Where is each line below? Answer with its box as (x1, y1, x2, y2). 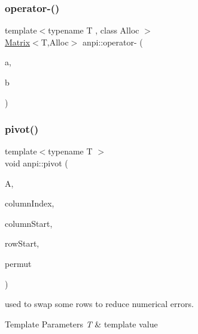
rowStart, (5, 237, 39, 250)
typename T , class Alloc (48, 24, 139, 37)
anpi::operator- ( (82, 35, 143, 48)
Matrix (5, 35, 31, 48)
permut (5, 257, 32, 269)
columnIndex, (5, 197, 54, 209)
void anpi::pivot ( (5, 157, 68, 169)
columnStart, (5, 217, 53, 229)
